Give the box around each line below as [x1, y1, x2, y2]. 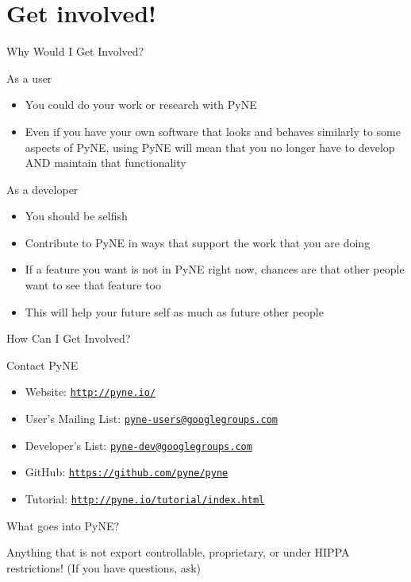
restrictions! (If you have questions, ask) [6, 559, 202, 576]
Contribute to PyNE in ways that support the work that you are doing [25, 234, 371, 250]
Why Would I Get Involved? [6, 43, 144, 60]
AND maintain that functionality [25, 154, 186, 171]
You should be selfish [25, 208, 128, 224]
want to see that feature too [25, 277, 162, 293]
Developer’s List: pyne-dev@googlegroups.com [25, 436, 252, 453]
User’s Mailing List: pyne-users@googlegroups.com [25, 410, 278, 427]
